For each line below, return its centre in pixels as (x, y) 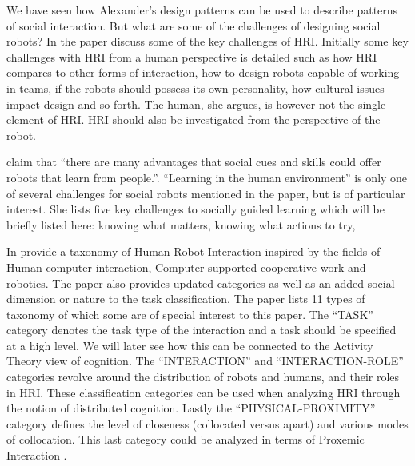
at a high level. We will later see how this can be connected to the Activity (190, 345)
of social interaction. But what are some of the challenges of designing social (194, 25)
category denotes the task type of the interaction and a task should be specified (202, 330)
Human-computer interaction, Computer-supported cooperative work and (186, 267)
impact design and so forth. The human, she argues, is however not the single (196, 104)
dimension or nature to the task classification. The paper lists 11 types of (186, 299)
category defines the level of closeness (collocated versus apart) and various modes (207, 423)
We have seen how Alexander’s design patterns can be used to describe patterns (202, 10)
